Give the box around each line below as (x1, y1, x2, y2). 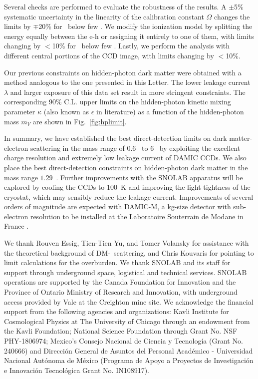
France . (4, 221, 29, 231)
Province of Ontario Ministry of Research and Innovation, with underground (4, 287, 238, 297)
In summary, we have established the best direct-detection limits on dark (4, 133, 227, 143)
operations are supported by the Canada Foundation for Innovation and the (4, 277, 236, 287)
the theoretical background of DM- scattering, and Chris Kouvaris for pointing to (4, 247, 254, 258)
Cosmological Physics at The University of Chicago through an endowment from (4, 316, 250, 326)
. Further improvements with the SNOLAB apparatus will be (56, 172, 243, 182)
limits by (4, 21, 31, 31)
